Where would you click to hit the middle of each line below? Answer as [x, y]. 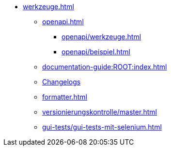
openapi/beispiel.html [96, 52]
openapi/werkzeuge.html [101, 37]
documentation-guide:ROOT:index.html [105, 67]
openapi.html [63, 22]
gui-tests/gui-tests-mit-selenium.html [102, 127]
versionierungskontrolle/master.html [100, 112]
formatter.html [65, 97]
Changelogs [62, 82]
